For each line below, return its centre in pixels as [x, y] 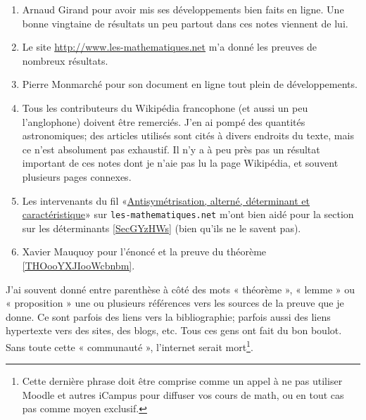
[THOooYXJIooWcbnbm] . [78, 265]
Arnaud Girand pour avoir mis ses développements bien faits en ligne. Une [183, 9]
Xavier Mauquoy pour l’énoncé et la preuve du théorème [144, 252]
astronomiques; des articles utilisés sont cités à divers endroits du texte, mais [188, 135]
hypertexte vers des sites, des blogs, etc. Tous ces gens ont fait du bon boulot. [174, 330]
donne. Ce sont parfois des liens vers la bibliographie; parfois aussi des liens [168, 316]
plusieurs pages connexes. [77, 176]
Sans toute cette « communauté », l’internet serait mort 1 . [130, 345]
